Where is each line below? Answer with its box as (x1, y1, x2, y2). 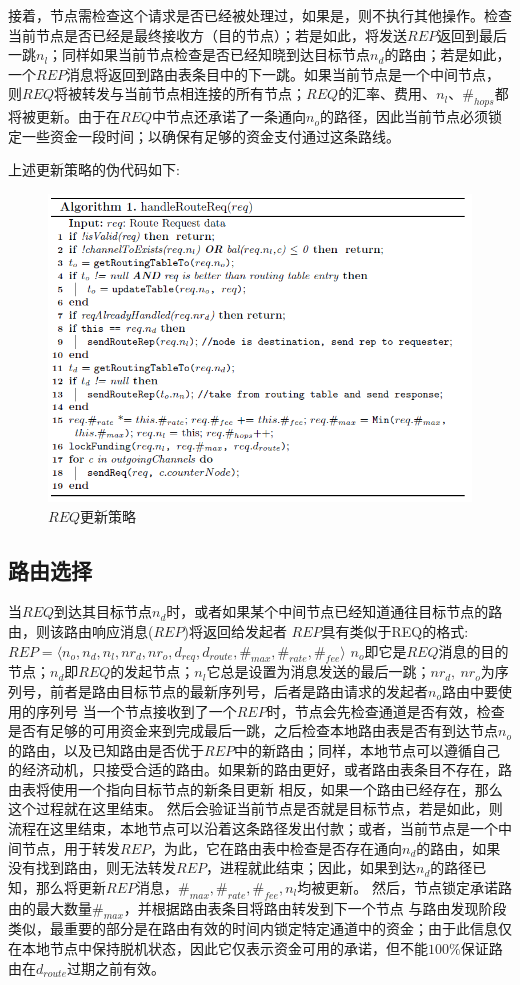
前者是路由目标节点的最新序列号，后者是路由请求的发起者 (49, 680, 428, 701)
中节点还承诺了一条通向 (152, 106, 307, 127)
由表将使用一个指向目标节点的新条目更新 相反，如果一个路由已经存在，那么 (8, 778, 503, 799)
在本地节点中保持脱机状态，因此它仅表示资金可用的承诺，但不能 (8, 938, 428, 959)
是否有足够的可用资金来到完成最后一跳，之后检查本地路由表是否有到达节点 (8, 720, 498, 741)
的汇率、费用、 (338, 83, 437, 104)
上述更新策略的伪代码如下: (8, 159, 180, 180)
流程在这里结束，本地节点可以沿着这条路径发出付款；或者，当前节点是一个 (8, 818, 498, 839)
